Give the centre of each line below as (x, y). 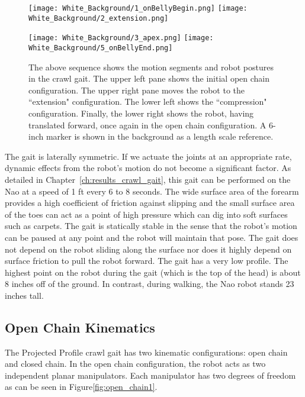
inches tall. (24, 295)
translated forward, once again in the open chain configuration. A (147, 125)
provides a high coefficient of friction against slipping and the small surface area (150, 203)
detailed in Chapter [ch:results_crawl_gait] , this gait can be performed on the (148, 179)
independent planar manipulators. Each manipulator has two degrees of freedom (150, 375)
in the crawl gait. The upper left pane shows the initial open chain (149, 78)
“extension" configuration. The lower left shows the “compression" (148, 101)
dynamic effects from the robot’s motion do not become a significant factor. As (148, 168)
